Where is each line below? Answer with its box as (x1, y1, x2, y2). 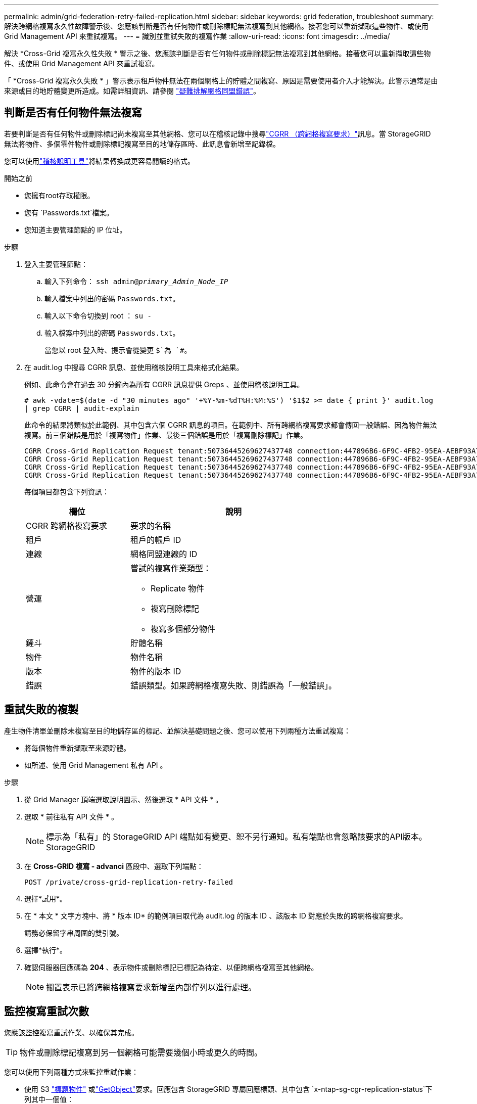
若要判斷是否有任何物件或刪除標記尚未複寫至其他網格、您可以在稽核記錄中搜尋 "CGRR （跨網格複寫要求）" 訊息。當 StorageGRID (4, 129, 431, 138)
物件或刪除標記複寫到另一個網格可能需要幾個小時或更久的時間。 (20, 1047, 263, 1057)
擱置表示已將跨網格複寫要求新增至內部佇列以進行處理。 (46, 982, 257, 992)
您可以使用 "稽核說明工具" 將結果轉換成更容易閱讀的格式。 (4, 156, 195, 165)
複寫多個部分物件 (151, 623, 216, 634)
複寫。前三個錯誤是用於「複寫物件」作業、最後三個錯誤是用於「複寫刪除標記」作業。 (24, 430, 307, 439)
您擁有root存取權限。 (24, 191, 94, 200)
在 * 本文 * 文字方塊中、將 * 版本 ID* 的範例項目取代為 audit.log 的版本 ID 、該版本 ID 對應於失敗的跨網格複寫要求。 (24, 911, 407, 920)
